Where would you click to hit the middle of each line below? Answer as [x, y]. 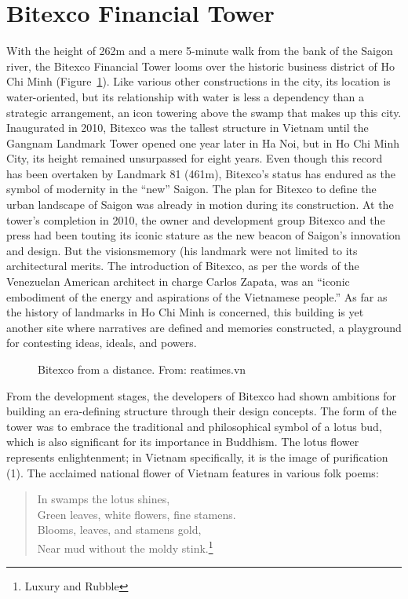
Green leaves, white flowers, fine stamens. [137, 514]
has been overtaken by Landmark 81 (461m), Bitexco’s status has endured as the [201, 173]
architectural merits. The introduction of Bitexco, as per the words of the [183, 266]
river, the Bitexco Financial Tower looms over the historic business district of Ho [200, 66]
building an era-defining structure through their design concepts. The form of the [202, 411]
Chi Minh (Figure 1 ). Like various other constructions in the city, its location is [199, 81]
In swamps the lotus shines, [104, 499]
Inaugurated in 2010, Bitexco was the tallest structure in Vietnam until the [188, 128]
